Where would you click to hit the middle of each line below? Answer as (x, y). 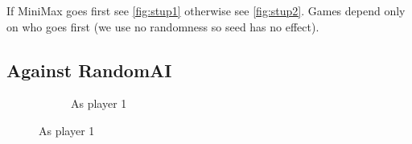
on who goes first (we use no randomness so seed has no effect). (163, 26)
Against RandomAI (89, 70)
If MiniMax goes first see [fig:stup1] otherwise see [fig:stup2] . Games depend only (206, 10)
